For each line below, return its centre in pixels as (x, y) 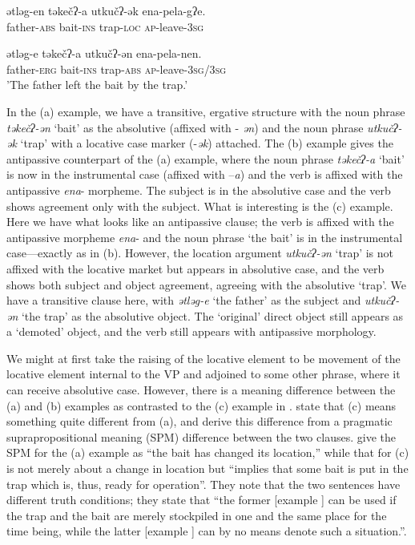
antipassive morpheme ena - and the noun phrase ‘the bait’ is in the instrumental (205, 237)
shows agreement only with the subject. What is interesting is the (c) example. (200, 206)
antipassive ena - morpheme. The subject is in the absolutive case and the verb (199, 190)
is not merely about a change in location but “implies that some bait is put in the (207, 468)
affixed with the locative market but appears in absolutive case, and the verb (195, 268)
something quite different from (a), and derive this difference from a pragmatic (199, 421)
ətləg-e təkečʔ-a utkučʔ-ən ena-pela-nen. (104, 53)
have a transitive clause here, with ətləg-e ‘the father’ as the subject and (184, 300)
